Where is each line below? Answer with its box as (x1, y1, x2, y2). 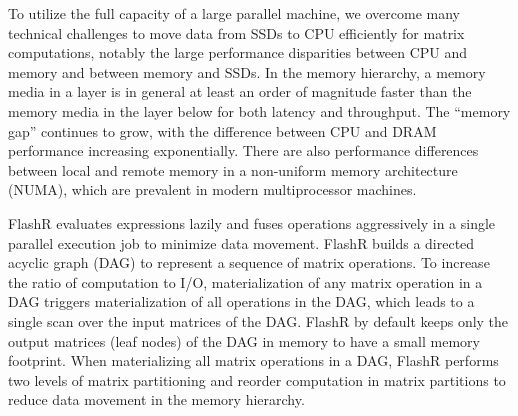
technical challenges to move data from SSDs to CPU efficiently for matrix (8, 22, 465, 43)
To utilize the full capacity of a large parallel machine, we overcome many (8, 3, 460, 23)
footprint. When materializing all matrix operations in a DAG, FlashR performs (8, 350, 499, 371)
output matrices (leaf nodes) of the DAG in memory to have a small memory (8, 330, 480, 351)
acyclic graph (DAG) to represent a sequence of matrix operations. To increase (8, 252, 490, 273)
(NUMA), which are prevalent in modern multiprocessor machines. (8, 179, 417, 200)
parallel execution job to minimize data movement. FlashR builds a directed (8, 232, 475, 253)
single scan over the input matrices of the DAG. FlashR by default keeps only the (8, 310, 509, 331)
